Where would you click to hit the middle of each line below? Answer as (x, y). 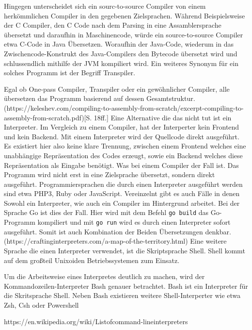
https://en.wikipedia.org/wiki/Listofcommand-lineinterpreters (96, 321)
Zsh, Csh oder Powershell (41, 305)
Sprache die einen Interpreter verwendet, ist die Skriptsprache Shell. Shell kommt (125, 250)
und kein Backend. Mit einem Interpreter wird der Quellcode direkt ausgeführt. (122, 136)
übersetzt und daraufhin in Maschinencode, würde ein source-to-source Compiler (124, 34)
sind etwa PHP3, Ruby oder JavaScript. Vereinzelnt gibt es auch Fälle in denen (122, 193)
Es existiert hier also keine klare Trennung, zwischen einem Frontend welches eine (125, 146)
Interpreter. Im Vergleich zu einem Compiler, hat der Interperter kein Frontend (122, 127)
